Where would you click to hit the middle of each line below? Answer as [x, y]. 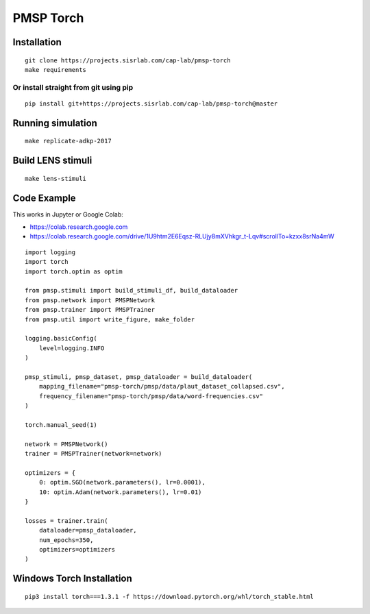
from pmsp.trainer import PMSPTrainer [90, 310]
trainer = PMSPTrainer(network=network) [94, 453]
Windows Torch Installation [73, 579]
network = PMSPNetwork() [66, 444]
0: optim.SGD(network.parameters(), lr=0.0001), [122, 482]
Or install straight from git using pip [73, 87]
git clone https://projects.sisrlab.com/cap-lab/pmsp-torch [128, 60]
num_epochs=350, [66, 540]
